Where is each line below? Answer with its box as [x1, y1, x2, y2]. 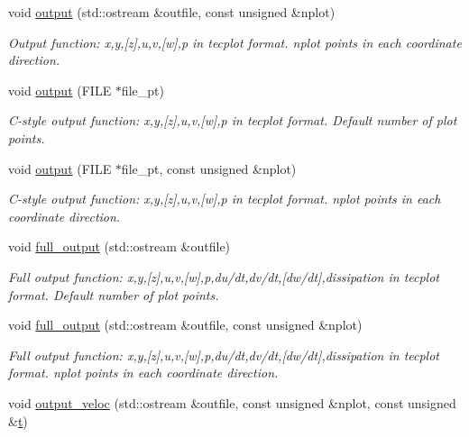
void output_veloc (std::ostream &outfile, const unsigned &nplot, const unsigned [8, 393, 456, 412]
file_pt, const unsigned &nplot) [121, 159, 297, 178]
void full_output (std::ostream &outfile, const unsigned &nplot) [8, 315, 363, 334]
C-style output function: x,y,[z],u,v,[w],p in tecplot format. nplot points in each [8, 189, 441, 208]
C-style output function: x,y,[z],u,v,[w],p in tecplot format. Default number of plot [8, 111, 457, 130]
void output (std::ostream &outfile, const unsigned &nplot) [8, 3, 336, 21]
